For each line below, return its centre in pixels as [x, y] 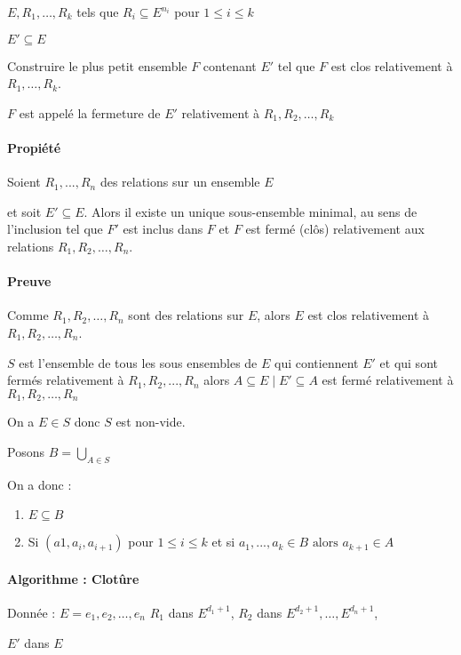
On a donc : [40, 484]
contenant [230, 65]
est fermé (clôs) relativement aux [335, 229]
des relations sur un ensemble [180, 182]
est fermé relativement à [388, 380]
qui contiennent [317, 362]
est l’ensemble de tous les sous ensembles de [138, 362]
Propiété [34, 147]
